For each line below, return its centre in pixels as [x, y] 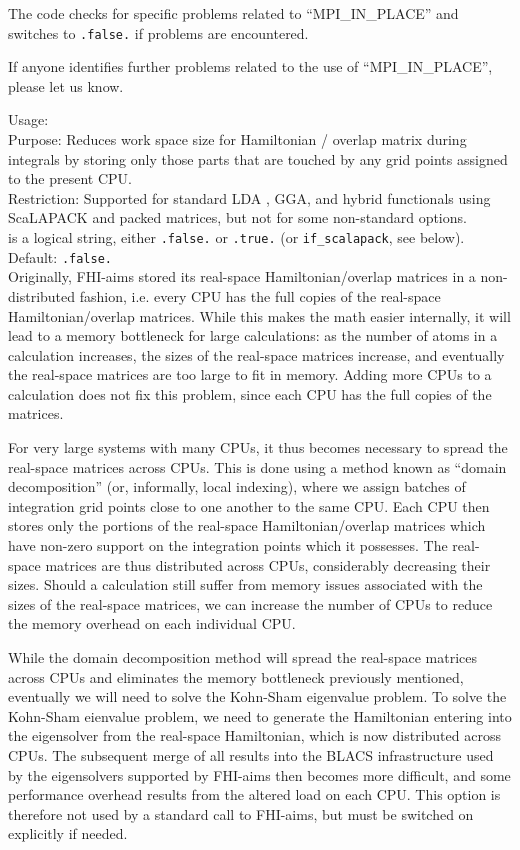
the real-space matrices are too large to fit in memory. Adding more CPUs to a [250, 374]
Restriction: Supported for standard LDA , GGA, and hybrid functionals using [249, 197]
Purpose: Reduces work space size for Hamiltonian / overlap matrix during [237, 139]
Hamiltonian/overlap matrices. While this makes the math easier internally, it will [259, 315]
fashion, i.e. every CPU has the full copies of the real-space [260, 295]
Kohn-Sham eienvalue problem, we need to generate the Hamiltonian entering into [260, 715]
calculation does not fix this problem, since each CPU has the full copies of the [250, 393]
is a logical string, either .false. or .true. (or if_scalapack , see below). [236, 237]
